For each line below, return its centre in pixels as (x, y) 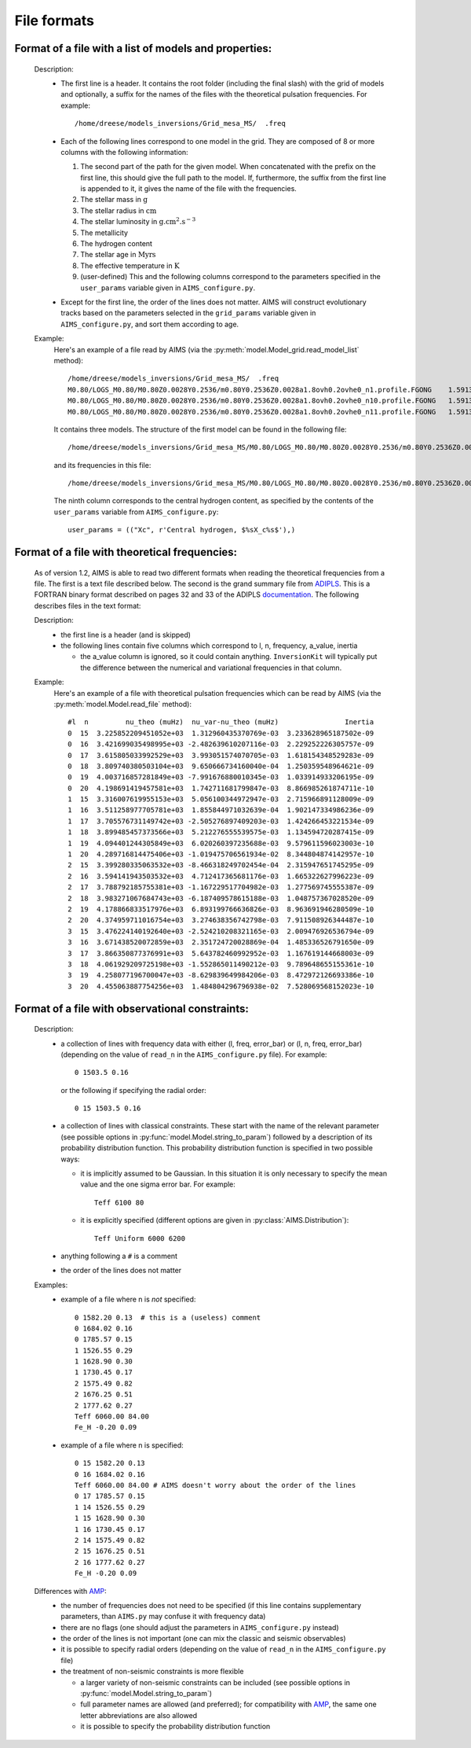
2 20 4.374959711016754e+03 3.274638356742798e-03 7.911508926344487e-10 (221, 920)
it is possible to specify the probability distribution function (175, 1727)
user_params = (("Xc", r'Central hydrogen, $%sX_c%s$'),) (182, 530)
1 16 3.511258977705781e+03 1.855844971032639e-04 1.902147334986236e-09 (221, 810)
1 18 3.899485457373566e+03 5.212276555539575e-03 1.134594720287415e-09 (221, 832)
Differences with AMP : (70, 1591)
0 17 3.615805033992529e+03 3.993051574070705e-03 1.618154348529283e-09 (221, 755)
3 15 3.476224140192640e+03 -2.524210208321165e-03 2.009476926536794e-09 (221, 931)
